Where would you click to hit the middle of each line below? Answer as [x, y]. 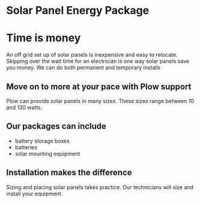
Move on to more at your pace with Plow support [99, 86]
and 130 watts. [24, 107]
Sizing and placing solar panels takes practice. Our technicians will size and [100, 187]
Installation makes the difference [69, 173]
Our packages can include [56, 126]
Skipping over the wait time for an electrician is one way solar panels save [98, 61]
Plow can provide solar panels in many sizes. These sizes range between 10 [100, 101]
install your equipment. [35, 193]
